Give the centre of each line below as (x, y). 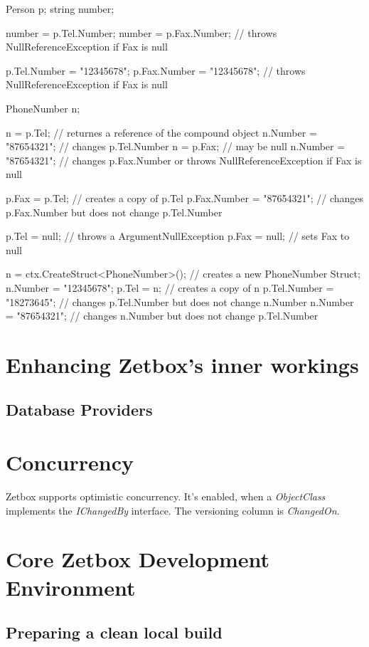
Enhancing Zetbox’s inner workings (182, 364)
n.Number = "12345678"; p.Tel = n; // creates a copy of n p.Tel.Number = (170, 287)
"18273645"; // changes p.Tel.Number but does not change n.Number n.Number (180, 301)
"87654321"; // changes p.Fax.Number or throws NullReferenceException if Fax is (184, 160)
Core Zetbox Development (138, 559)
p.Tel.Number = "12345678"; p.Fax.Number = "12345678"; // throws (156, 70)
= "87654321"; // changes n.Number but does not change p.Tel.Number (162, 316)
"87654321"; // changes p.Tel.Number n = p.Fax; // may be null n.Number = (176, 146)
